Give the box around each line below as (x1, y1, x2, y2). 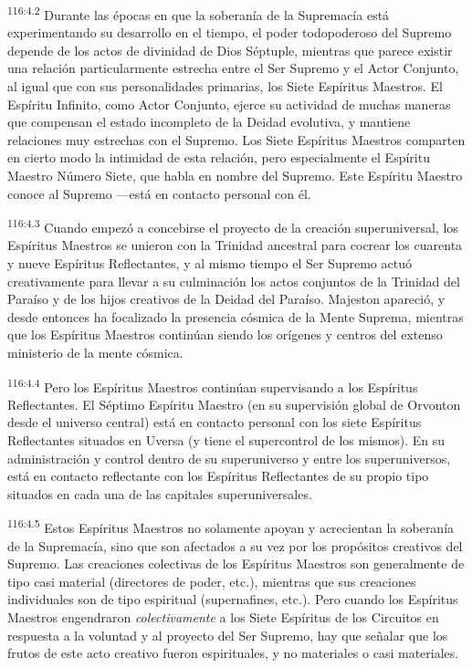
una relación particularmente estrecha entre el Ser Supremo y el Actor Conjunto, (7, 58, 459, 78)
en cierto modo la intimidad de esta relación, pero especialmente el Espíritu (7, 148, 430, 167)
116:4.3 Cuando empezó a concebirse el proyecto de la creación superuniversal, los (7, 215, 458, 236)
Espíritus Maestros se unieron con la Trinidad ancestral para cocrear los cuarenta (7, 235, 463, 255)
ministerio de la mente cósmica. (7, 343, 184, 361)
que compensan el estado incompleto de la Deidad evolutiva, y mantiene (7, 112, 411, 131)
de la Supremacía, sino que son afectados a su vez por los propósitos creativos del (7, 536, 463, 555)
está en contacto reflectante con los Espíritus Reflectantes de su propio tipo (7, 466, 429, 485)
